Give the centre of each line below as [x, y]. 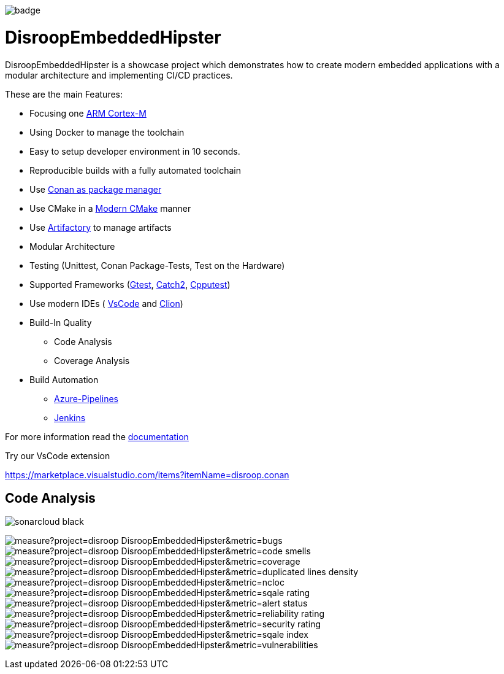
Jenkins [70, 417]
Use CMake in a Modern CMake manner [110, 208]
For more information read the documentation [97, 436]
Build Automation [64, 379]
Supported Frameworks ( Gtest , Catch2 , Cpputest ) [130, 284]
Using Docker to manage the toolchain [107, 132]
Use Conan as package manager [96, 189]
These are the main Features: [64, 94]
